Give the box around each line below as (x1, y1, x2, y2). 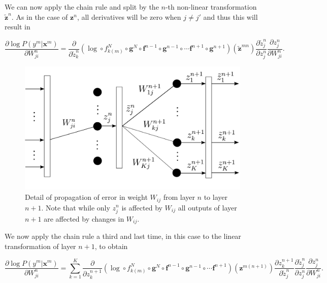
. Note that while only (41, 202, 110, 213)
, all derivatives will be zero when (77, 11, 181, 22)
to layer (204, 192, 227, 202)
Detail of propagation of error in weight (25, 192, 148, 202)
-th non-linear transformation (165, 2, 257, 12)
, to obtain (94, 240, 128, 251)
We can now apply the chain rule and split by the (5, 2, 159, 12)
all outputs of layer (178, 202, 237, 213)
